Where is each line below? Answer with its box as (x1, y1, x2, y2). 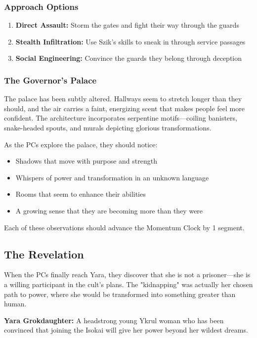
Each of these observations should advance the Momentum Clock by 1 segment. (4, 222, 245, 232)
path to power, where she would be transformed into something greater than (4, 289, 236, 299)
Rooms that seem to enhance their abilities (15, 189, 146, 199)
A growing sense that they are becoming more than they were (15, 205, 203, 215)
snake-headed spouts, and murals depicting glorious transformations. (4, 123, 212, 132)
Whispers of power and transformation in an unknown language (15, 172, 209, 182)
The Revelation (4, 246, 84, 261)
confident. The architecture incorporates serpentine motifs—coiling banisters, (4, 113, 237, 123)
